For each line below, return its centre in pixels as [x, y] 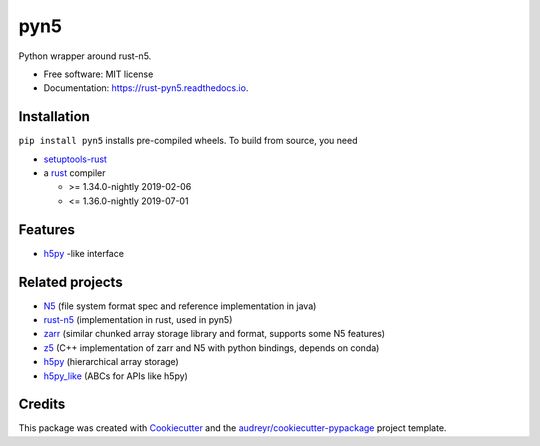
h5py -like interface [84, 253]
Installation [54, 116]
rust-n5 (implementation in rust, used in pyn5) [138, 319]
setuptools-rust [75, 159]
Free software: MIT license [98, 74]
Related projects [71, 281]
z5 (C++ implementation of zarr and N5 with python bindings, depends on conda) [211, 347]
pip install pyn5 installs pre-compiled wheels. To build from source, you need [188, 141]
